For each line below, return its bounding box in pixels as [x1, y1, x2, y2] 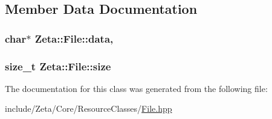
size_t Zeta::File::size [5, 58, 111, 73]
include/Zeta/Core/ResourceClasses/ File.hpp [5, 102, 172, 115]
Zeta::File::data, [34, 31, 114, 46]
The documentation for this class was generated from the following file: [5, 82, 268, 94]
